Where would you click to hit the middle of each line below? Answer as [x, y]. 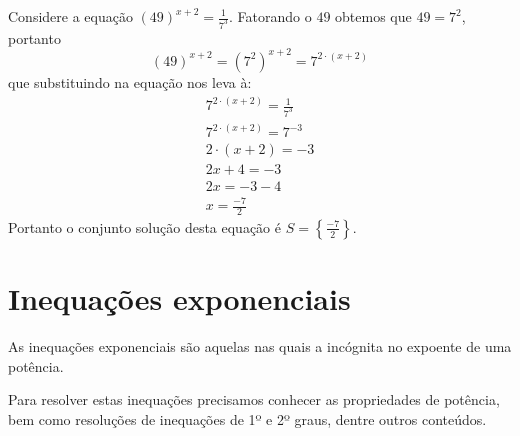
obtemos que [373, 16]
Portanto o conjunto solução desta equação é [144, 226]
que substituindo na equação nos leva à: [130, 81]
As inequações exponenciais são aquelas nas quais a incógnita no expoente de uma [260, 345]
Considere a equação [70, 16]
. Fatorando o [270, 16]
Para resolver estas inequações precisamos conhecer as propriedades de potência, [254, 399]
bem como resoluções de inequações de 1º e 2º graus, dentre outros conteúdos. [247, 418]
